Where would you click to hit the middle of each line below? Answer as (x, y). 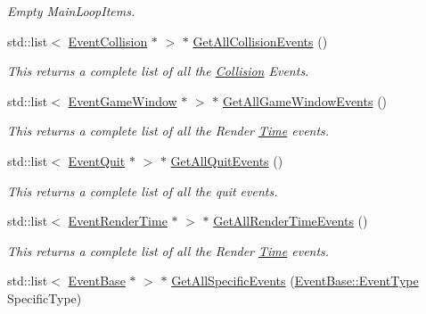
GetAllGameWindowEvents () (305, 100)
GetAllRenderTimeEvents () (291, 221)
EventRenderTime (118, 221)
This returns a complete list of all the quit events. (143, 190)
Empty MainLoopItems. (71, 11)
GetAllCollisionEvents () (260, 41)
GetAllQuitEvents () (227, 160)
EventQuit (97, 160)
